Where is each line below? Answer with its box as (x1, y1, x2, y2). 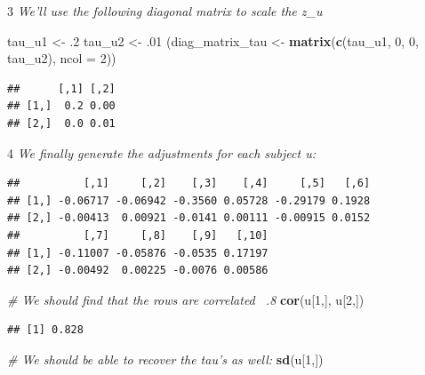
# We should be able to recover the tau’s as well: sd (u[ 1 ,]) (7, 349, 324, 368)
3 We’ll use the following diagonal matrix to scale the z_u (7, 2, 323, 20)
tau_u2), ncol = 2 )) (7, 49, 116, 68)
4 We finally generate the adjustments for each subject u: (7, 143, 316, 162)
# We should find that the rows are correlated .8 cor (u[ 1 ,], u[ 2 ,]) (7, 290, 365, 308)
